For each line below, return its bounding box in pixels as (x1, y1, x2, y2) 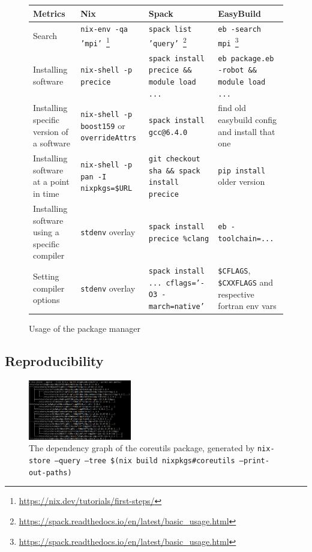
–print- (239, 457, 269, 466)
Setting (33, 270, 59, 283)
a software (33, 137, 70, 149)
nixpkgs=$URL (80, 184, 133, 193)
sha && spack (148, 166, 200, 175)
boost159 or (80, 119, 125, 131)
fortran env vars (218, 299, 277, 312)
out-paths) (29, 468, 72, 477)
